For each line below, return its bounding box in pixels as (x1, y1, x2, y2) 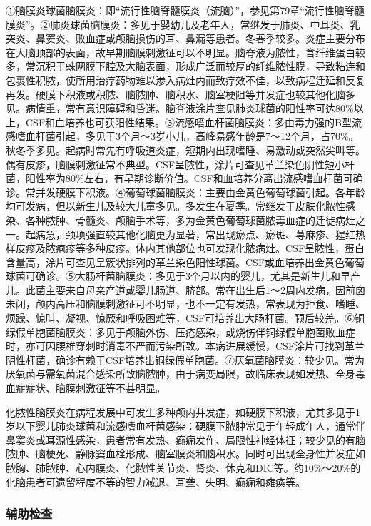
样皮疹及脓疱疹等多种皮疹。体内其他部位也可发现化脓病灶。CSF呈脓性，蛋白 (6, 241, 365, 256)
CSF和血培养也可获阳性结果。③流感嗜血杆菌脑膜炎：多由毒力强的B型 (25, 114, 352, 129)
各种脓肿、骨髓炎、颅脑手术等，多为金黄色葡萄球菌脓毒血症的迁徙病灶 (25, 212, 355, 227)
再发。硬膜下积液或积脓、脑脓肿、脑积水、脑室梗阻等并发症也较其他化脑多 (6, 86, 355, 101)
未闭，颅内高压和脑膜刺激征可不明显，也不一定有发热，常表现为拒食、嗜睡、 (6, 296, 365, 311)
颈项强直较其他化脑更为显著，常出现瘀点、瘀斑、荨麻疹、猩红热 (65, 226, 365, 241)
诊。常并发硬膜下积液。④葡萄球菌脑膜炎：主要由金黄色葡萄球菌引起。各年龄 (6, 184, 365, 199)
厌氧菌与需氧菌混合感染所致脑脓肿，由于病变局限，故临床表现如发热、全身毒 (6, 366, 365, 381)
